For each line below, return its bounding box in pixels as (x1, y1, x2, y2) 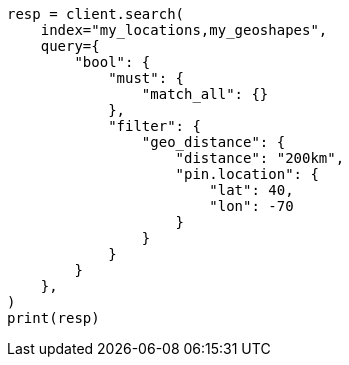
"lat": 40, (209, 182, 294, 198)
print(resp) (7, 310, 100, 326)
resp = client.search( (7, 6, 185, 22)
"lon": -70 (209, 198, 294, 214)
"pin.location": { (175, 166, 319, 182)
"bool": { (74, 54, 151, 70)
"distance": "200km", (175, 150, 345, 166)
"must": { (108, 70, 185, 86)
